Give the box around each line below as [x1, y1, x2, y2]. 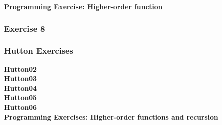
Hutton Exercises [4, 44, 73, 57]
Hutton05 [4, 92, 37, 103]
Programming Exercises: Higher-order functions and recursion [4, 111, 218, 122]
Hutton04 [4, 83, 37, 93]
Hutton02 [4, 63, 37, 74]
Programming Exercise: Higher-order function [4, 1, 163, 11]
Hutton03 [4, 73, 37, 83]
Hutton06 [4, 102, 37, 112]
